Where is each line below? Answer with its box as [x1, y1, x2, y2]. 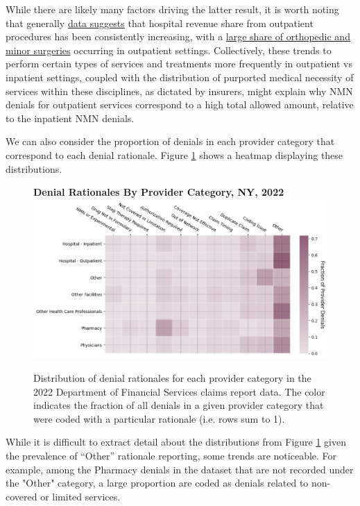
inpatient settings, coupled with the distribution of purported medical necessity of [6, 69, 354, 84]
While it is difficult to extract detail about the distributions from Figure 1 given [6, 435, 347, 449]
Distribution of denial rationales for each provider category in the [33, 371, 311, 385]
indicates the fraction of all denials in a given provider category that [33, 398, 324, 412]
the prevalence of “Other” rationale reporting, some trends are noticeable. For [6, 448, 337, 463]
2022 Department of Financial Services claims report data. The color [33, 384, 325, 398]
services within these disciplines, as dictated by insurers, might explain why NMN [6, 83, 353, 98]
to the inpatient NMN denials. [6, 110, 135, 125]
